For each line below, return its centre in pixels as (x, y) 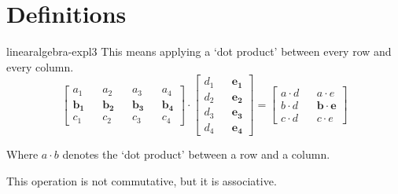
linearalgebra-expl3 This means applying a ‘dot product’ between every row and (199, 51)
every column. (40, 66)
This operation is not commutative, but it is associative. (142, 180)
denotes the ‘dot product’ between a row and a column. (196, 154)
